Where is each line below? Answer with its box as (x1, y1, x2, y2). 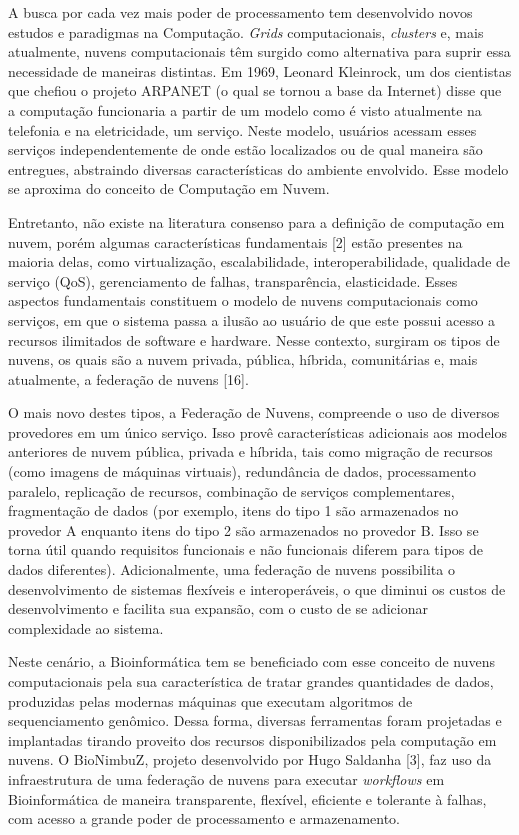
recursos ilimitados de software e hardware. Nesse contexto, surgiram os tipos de (8, 329, 500, 350)
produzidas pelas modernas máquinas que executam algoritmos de (8, 690, 413, 711)
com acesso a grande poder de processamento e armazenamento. (8, 808, 400, 829)
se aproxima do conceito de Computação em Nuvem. (8, 178, 330, 199)
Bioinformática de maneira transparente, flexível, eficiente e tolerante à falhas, (8, 788, 487, 809)
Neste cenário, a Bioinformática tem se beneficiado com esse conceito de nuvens (8, 651, 496, 672)
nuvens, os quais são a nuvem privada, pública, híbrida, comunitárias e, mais (8, 349, 478, 370)
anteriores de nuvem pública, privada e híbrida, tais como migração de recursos (8, 441, 493, 462)
